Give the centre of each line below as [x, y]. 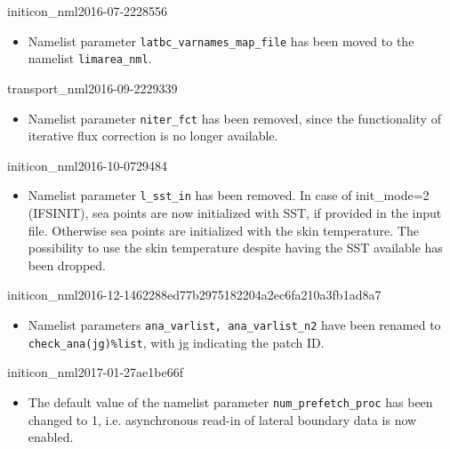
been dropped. [67, 265]
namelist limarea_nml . [90, 58]
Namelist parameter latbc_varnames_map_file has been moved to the [221, 40]
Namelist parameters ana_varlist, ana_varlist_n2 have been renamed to [234, 324]
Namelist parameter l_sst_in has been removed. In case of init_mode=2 [229, 195]
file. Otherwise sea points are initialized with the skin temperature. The [223, 230]
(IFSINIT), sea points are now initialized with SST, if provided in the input [235, 212]
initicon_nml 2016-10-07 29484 [88, 165]
